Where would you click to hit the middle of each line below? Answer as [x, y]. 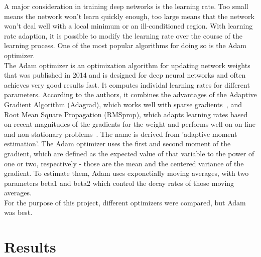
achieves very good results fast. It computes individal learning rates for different [127, 84]
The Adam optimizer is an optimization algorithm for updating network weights [127, 65]
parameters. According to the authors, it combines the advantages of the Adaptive [130, 94]
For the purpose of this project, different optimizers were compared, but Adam [125, 202]
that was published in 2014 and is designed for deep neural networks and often [125, 75]
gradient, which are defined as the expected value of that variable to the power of [129, 153]
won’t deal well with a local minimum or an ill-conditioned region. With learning [128, 26]
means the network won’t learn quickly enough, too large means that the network [129, 16]
